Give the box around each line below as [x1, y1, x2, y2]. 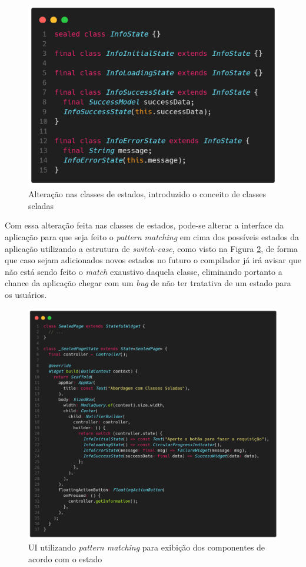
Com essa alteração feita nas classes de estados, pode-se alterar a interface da [5, 219, 284, 231]
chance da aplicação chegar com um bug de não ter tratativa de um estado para [5, 277, 291, 289]
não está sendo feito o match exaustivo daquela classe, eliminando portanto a [5, 265, 282, 277]
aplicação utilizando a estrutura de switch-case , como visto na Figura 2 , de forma [5, 242, 298, 254]
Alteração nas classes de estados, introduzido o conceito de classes [28, 188, 266, 200]
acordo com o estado [28, 552, 102, 565]
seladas [28, 199, 54, 211]
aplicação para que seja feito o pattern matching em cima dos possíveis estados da [5, 231, 299, 243]
